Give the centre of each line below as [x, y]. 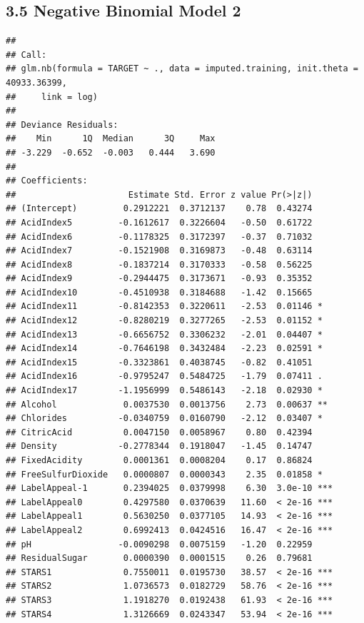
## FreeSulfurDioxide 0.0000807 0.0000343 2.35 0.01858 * [164, 474]
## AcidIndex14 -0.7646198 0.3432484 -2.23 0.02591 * [164, 349]
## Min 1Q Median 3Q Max [111, 139]
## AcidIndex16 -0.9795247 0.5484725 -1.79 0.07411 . [164, 376]
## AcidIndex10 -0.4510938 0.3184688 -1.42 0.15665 [159, 292]
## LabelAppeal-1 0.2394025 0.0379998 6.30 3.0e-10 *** [170, 488]
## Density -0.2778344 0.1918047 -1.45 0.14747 [159, 446]
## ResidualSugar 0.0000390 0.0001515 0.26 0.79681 [159, 558]
